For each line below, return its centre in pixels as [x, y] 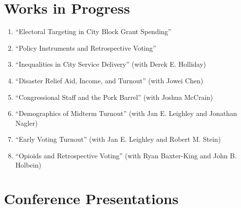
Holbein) [28, 165]
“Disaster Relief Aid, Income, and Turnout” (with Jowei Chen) [109, 80]
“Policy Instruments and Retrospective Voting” [86, 47]
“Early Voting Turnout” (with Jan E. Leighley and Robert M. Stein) [118, 139]
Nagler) [27, 123]
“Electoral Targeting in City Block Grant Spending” [93, 31]
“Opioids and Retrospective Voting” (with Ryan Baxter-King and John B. [126, 155]
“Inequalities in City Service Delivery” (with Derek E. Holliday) [111, 64]
